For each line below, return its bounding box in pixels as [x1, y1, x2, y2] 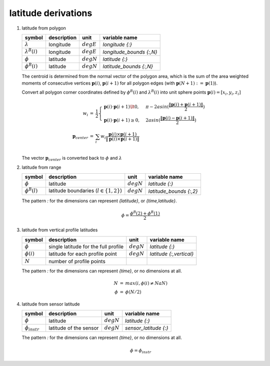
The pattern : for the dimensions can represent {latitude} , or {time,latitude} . [21, 198, 177, 204]
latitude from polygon [21, 25, 66, 31]
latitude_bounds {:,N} [102, 63, 153, 70]
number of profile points [48, 258, 106, 265]
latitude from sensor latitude [21, 301, 80, 307]
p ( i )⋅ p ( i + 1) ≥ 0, [103, 117, 140, 123]
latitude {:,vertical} [149, 250, 194, 257]
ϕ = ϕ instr [130, 348, 151, 355]
